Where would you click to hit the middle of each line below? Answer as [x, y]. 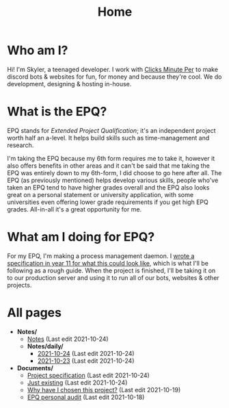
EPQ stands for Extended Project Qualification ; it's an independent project [112, 130]
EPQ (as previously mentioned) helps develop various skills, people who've [113, 180]
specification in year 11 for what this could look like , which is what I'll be [108, 263]
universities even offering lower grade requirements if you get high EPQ [108, 202]
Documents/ [35, 368]
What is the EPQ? [57, 112]
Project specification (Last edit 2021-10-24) [89, 375]
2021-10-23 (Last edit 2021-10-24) [86, 361]
